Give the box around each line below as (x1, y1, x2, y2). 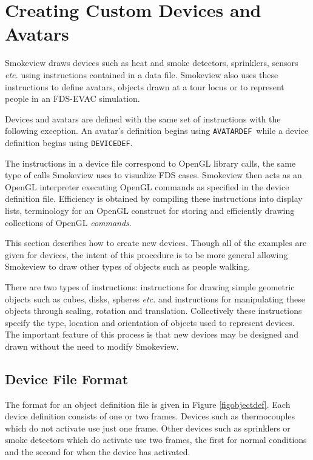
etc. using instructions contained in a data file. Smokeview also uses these (5, 68, 278, 81)
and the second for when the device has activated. (5, 445, 190, 458)
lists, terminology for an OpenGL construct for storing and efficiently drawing (5, 204, 295, 216)
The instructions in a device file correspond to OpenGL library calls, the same (5, 156, 296, 169)
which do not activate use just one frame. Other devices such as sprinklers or (5, 421, 291, 434)
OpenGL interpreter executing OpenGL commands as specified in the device (5, 180, 289, 193)
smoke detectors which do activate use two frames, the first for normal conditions (5, 433, 307, 446)
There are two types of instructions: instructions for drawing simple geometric (5, 280, 295, 293)
